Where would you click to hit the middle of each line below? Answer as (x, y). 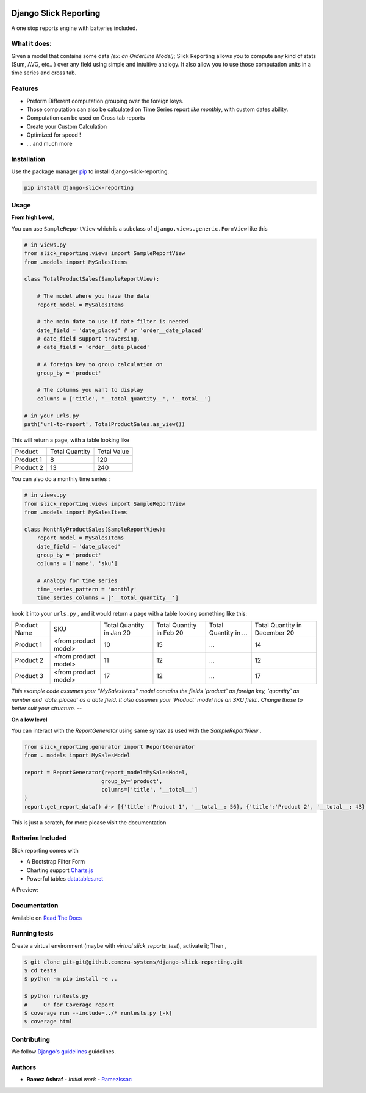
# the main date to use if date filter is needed (113, 322)
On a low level (29, 720)
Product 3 (29, 676)
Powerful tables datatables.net (65, 878)
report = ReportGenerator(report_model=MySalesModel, (106, 773)
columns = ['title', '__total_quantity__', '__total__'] (124, 399)
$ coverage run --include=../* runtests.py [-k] (98, 1013)
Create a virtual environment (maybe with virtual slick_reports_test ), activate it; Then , (119, 945)
